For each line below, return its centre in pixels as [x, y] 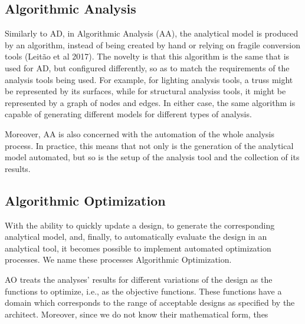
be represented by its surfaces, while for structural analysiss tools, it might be [145, 91]
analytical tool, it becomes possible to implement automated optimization [138, 248]
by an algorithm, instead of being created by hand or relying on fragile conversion [152, 44]
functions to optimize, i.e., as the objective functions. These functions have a [143, 291]
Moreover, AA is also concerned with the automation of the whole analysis [140, 133]
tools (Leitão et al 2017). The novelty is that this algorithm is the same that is [147, 56]
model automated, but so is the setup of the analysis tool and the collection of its [152, 157]
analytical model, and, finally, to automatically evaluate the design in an [136, 237]
